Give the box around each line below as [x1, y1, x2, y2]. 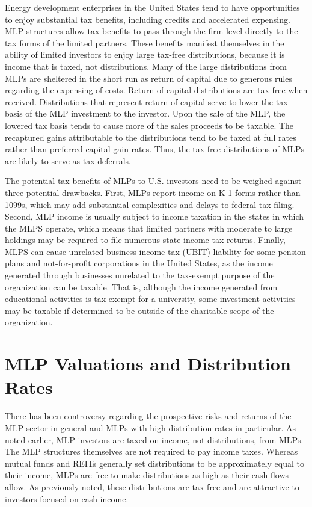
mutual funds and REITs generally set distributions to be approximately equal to [5, 456, 304, 469]
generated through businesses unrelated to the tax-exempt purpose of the [5, 269, 275, 281]
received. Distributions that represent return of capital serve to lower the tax [5, 95, 288, 108]
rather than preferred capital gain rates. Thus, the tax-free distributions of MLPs [5, 143, 305, 155]
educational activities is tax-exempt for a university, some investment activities [5, 292, 296, 305]
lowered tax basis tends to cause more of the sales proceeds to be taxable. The [5, 118, 294, 131]
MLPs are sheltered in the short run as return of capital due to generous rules [5, 72, 292, 84]
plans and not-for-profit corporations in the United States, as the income [5, 257, 273, 269]
